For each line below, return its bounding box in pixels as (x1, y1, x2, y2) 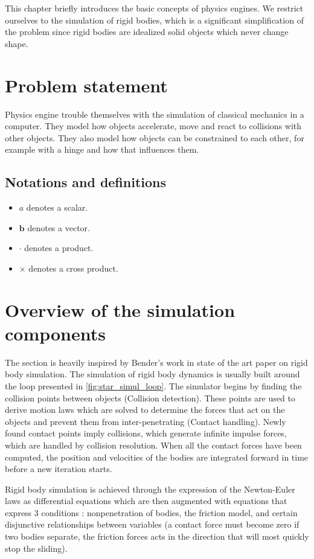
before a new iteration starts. (5, 462, 112, 475)
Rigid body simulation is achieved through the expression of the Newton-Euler (5, 482, 295, 495)
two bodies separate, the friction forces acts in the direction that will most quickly (5, 530, 309, 543)
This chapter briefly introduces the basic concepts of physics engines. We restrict (5, 2, 304, 14)
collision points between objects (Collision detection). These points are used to (5, 391, 295, 404)
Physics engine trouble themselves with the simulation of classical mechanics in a (5, 107, 304, 120)
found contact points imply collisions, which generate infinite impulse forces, (5, 427, 287, 439)
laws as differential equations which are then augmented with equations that (5, 494, 287, 507)
